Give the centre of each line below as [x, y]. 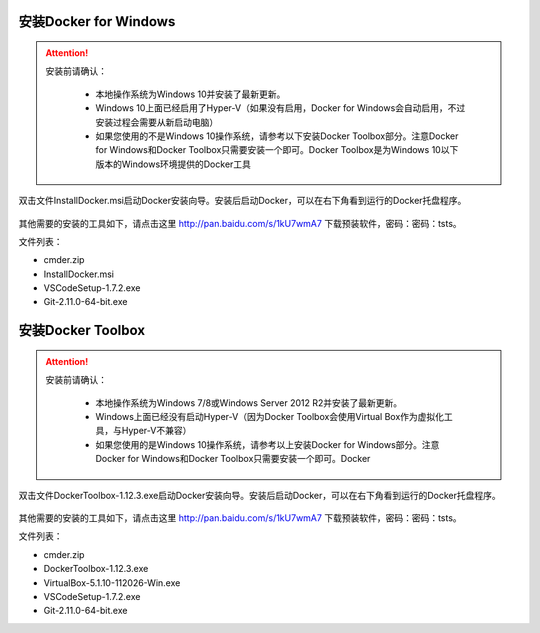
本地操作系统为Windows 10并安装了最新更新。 [190, 94]
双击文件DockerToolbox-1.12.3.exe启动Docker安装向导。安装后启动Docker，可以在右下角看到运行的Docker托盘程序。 [260, 495]
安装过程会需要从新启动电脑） [157, 122]
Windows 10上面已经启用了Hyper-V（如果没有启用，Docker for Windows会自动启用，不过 [280, 108]
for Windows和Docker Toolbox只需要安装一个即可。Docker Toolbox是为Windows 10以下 [277, 150]
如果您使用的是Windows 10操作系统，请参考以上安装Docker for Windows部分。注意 [267, 444]
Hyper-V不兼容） [156, 431]
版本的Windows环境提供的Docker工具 [173, 164]
